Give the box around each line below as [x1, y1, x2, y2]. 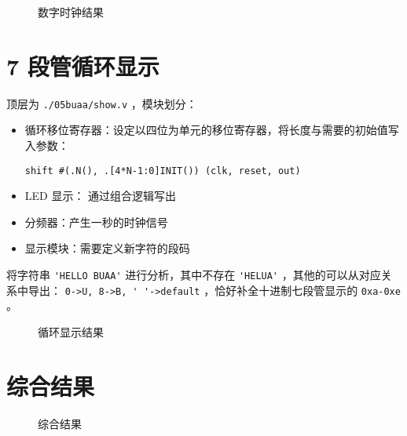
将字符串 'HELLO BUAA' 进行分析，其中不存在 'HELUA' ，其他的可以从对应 [6, 267, 381, 282]
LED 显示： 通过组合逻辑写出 [24, 187, 177, 204]
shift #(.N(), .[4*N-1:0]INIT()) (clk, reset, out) [24, 165, 301, 176]
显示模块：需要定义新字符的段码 [24, 240, 190, 256]
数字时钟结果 [38, 4, 104, 20]
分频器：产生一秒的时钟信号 [24, 213, 168, 230]
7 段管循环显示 [6, 49, 159, 82]
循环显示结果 [38, 323, 104, 340]
